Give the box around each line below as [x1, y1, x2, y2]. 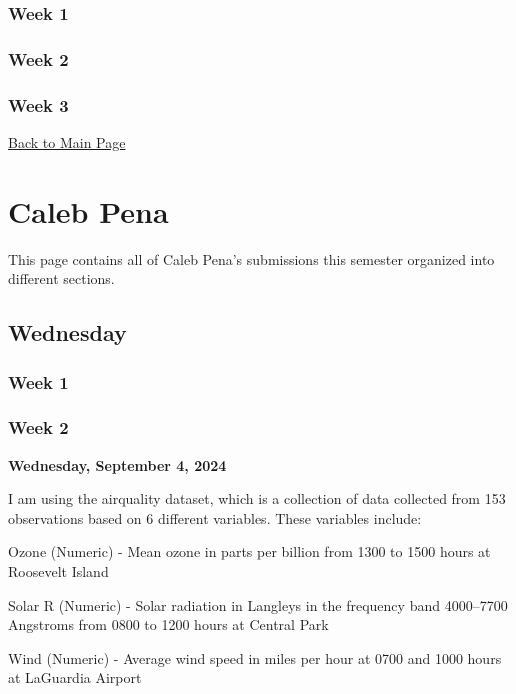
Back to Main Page [8, 131, 126, 152]
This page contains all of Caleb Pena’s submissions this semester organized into [8, 248, 495, 269]
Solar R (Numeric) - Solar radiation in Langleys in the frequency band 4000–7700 [8, 594, 508, 615]
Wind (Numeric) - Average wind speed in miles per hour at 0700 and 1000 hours [8, 647, 502, 668]
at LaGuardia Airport [8, 667, 142, 688]
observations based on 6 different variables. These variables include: [8, 507, 422, 528]
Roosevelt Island [8, 561, 109, 582]
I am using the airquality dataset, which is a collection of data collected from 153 [8, 488, 506, 509]
